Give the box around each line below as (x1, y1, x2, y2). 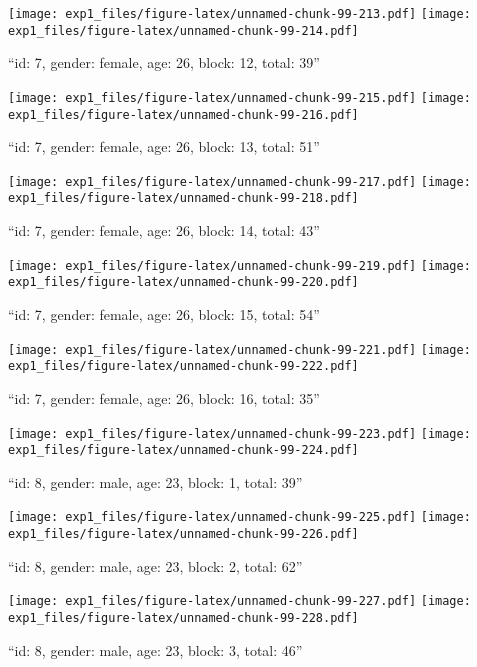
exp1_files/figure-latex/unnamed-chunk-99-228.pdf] (8, 611, 359, 625)
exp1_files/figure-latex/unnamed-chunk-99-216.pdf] (8, 107, 359, 122)
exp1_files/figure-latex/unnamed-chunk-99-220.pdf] (8, 275, 359, 290)
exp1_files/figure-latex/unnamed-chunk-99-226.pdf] (8, 527, 359, 542)
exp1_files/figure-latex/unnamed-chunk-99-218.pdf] (8, 191, 359, 206)
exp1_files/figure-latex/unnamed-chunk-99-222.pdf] (8, 359, 359, 374)
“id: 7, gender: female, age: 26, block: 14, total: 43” (8, 220, 320, 241)
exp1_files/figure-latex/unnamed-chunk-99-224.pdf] (8, 443, 359, 458)
